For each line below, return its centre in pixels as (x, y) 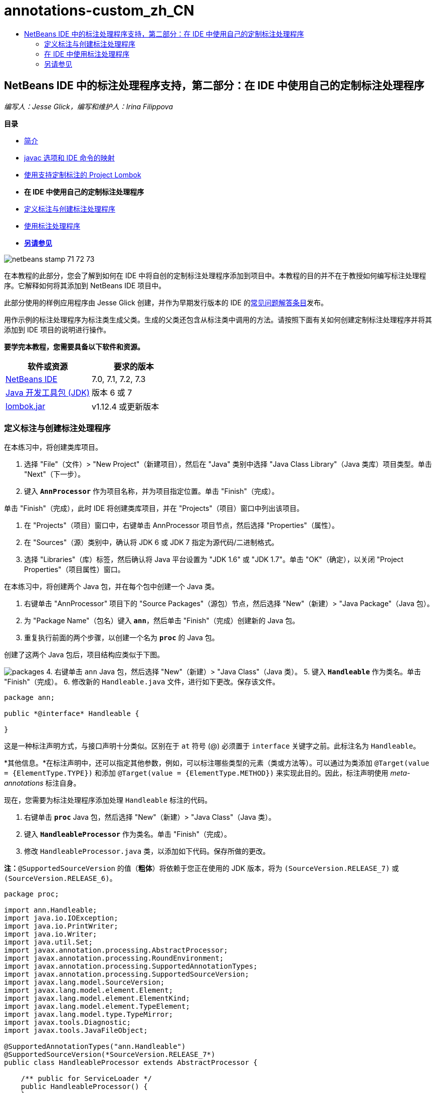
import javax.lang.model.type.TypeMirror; (89, 1015)
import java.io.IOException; (61, 918)
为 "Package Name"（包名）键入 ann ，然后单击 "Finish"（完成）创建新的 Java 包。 (162, 621)
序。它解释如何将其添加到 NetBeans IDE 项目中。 (85, 285)
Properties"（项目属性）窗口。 (74, 570)
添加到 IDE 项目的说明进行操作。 (57, 329)
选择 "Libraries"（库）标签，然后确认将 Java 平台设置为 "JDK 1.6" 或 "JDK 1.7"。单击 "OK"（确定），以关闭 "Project (214, 560)
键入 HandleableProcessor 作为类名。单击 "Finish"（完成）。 (128, 834)
